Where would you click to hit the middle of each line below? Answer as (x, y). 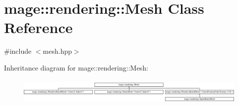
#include (18, 51)
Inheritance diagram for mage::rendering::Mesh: (76, 67)
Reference (38, 27)
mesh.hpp (57, 51)
